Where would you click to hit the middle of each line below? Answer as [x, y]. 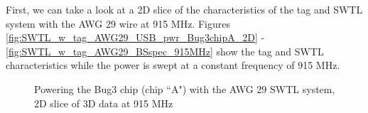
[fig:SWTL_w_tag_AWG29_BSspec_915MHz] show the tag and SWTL [165, 51]
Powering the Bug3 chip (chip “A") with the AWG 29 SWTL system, [185, 88]
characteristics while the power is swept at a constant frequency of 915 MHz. [173, 65]
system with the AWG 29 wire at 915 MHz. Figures [118, 23]
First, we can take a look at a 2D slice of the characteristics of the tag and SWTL [184, 9]
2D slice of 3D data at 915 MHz [104, 103]
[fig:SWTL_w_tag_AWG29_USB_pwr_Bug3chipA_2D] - [135, 37]
